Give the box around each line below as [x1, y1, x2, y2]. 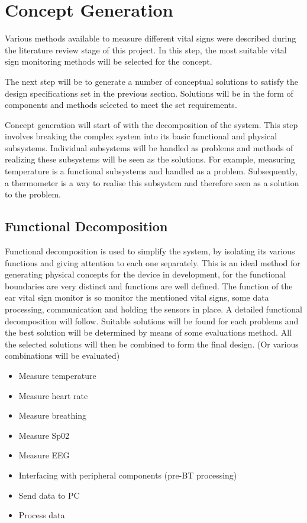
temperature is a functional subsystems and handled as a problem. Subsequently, [5, 165, 298, 177]
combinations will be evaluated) [5, 349, 120, 362]
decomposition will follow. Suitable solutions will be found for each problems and [5, 314, 299, 327]
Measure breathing [18, 409, 86, 422]
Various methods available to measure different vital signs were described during [5, 32, 296, 44]
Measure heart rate [18, 389, 88, 401]
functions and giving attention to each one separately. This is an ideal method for [5, 256, 300, 269]
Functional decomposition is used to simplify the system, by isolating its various [5, 245, 295, 257]
